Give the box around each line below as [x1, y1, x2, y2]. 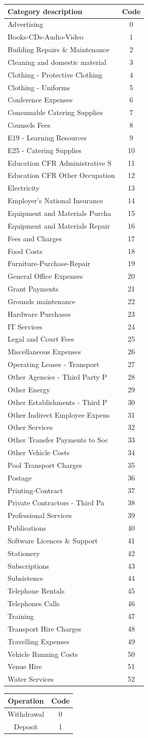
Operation [8, 695, 44, 706]
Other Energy [8, 384, 50, 394]
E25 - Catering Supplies [8, 144, 82, 155]
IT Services [8, 321, 43, 331]
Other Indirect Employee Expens [8, 409, 110, 420]
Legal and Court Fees [8, 334, 75, 344]
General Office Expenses [8, 271, 83, 281]
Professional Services [8, 510, 72, 521]
